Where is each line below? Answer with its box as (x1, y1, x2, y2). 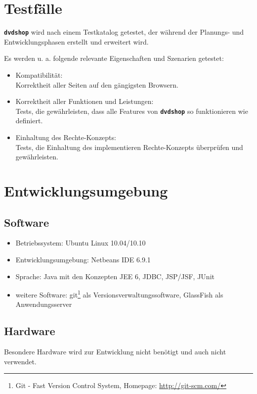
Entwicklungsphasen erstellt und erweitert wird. (4, 36, 149, 47)
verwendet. (4, 356, 37, 366)
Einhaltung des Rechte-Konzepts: (15, 132, 116, 142)
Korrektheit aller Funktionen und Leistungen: (15, 96, 154, 106)
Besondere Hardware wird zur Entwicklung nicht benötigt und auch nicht (4, 346, 226, 357)
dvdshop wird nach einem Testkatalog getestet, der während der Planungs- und (4, 27, 244, 37)
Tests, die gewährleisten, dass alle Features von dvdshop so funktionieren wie (15, 105, 248, 116)
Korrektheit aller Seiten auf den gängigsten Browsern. (15, 79, 178, 90)
